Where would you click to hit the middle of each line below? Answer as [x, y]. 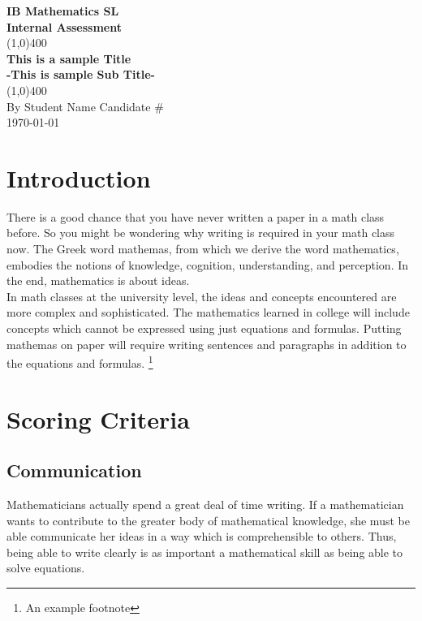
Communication [74, 470]
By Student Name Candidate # [85, 106]
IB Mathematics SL [63, 11]
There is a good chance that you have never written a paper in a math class [196, 216]
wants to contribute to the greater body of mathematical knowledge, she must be [208, 520]
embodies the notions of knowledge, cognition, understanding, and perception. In [208, 264]
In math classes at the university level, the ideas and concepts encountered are [202, 296]
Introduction [79, 177]
